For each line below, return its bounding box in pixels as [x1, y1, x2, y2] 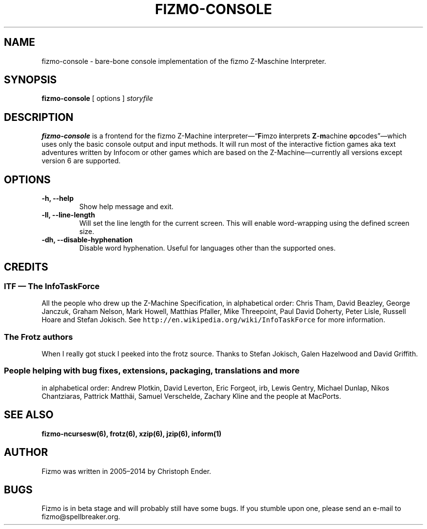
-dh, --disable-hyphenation [41, 235, 133, 244]
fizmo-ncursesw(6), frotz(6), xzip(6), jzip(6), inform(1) [41, 429, 222, 438]
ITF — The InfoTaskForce [4, 281, 100, 291]
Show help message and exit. [79, 202, 174, 211]
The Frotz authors [4, 332, 73, 342]
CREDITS [4, 260, 48, 273]
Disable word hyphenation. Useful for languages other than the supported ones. [79, 244, 336, 253]
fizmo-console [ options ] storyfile [41, 94, 153, 103]
